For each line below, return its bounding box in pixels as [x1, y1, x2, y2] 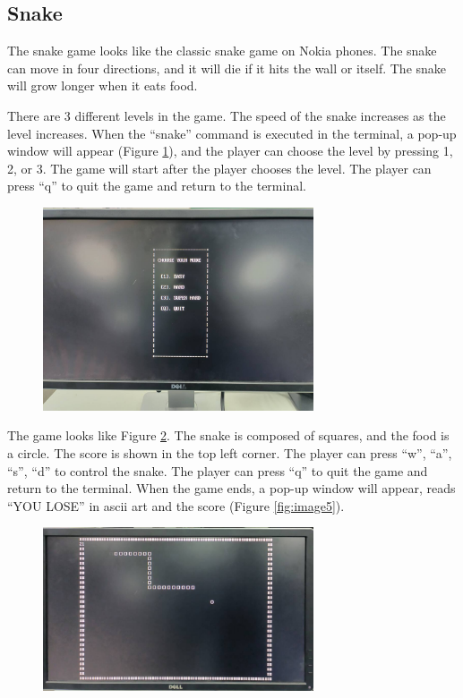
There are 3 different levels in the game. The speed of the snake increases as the [7, 106, 446, 124]
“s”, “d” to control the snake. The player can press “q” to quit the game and [7, 461, 428, 480]
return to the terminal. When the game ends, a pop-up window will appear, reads [7, 479, 456, 498]
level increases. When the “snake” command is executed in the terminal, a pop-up [7, 123, 457, 142]
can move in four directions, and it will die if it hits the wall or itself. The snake [7, 58, 447, 77]
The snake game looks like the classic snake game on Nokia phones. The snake [7, 41, 437, 60]
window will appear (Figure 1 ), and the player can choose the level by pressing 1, [7, 141, 453, 160]
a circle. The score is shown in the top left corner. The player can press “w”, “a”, [7, 443, 452, 462]
